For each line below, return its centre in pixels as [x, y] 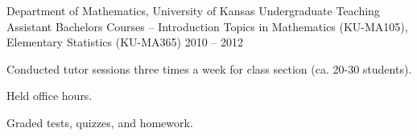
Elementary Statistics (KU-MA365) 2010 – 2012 [125, 42]
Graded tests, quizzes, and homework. [100, 122]
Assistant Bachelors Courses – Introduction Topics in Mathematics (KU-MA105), [207, 26]
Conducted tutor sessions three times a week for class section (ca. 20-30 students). [209, 68]
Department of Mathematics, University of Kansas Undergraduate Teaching [193, 10]
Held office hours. [50, 96]
